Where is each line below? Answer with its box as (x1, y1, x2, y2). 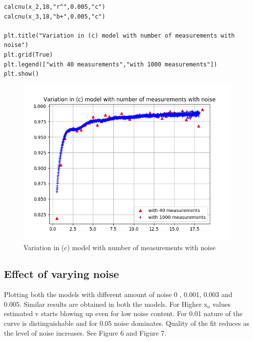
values (212, 298, 231, 309)
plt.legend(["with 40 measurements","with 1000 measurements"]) (4, 61, 217, 68)
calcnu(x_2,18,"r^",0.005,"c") (4, 3, 105, 10)
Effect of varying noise (4, 266, 119, 281)
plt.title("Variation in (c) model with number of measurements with (4, 32, 235, 39)
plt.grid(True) (4, 51, 53, 58)
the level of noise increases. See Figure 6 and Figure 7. (4, 327, 167, 338)
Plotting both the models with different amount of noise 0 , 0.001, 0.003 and (4, 289, 232, 299)
